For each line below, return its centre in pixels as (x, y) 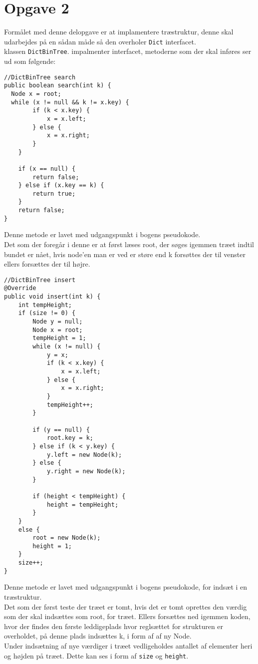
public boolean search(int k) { (58, 86)
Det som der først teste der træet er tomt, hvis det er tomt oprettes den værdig (126, 606)
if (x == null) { (47, 168)
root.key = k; (70, 438)
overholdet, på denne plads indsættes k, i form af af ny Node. (98, 636)
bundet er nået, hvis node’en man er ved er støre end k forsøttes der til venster (125, 254)
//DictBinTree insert (40, 280)
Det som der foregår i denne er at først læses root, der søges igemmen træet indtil (129, 244)
